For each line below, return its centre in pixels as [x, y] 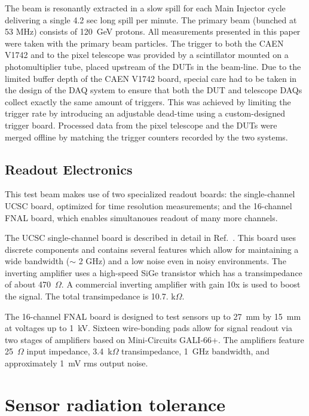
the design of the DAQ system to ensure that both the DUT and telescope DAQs [154, 90]
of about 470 [28, 284]
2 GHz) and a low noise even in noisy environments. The [182, 261]
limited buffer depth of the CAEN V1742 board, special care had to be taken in [151, 78]
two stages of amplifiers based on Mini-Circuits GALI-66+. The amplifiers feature [154, 339]
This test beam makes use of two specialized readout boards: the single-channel [150, 194]
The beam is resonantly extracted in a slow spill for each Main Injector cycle [145, 8]
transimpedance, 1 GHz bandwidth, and [195, 351]
